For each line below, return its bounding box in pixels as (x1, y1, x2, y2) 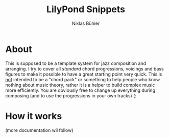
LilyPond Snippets (46, 4, 126, 15)
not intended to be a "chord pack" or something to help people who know (5, 76, 160, 82)
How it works (5, 110, 62, 122)
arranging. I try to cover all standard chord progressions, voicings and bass (5, 65, 164, 72)
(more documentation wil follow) (5, 127, 74, 133)
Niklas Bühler (71, 20, 100, 26)
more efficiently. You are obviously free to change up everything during (5, 87, 156, 93)
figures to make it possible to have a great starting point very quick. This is (5, 71, 162, 77)
